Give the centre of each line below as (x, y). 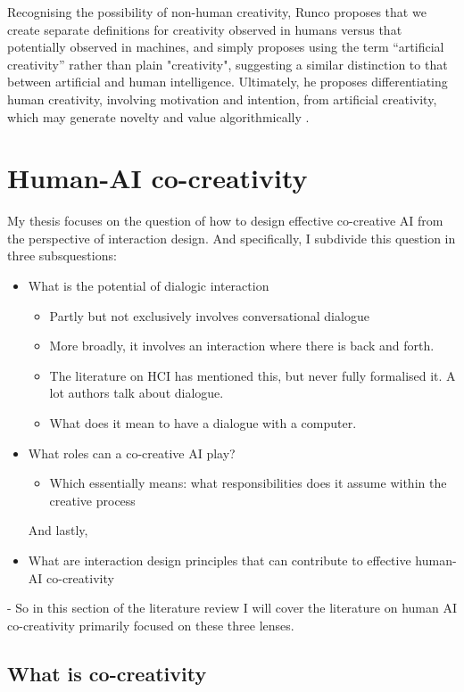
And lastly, (58, 530)
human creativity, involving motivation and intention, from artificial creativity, (222, 99)
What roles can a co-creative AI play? (132, 453)
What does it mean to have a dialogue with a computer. (203, 423)
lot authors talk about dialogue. (137, 393)
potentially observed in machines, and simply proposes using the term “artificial (226, 47)
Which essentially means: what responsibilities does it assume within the (248, 483)
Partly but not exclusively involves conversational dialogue (209, 315)
